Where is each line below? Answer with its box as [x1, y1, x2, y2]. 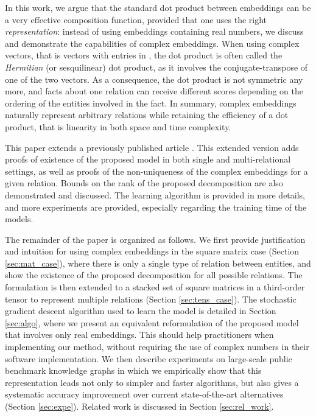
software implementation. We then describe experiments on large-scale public [5, 352, 292, 365]
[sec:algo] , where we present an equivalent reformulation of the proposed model [5, 316, 299, 329]
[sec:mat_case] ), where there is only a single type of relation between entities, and [5, 256, 311, 269]
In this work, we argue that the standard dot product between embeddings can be [5, 1, 311, 13]
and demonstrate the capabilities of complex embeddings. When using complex [5, 37, 300, 49]
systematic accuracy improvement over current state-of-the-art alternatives [5, 388, 284, 401]
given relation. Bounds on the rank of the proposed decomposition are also [5, 177, 283, 189]
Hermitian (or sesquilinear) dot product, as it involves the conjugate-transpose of [5, 60, 308, 73]
